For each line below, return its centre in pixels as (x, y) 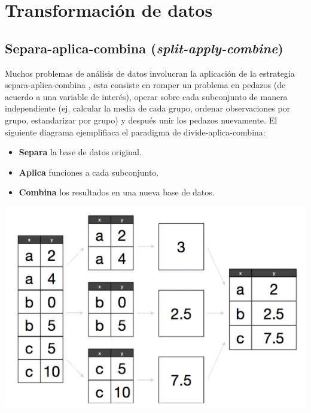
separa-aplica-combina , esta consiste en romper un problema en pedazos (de (145, 85)
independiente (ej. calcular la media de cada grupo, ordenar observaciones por (148, 108)
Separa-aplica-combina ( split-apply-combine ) (144, 48)
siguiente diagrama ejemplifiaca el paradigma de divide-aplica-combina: (135, 132)
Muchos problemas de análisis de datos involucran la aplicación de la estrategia (150, 73)
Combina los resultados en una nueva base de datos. (117, 192)
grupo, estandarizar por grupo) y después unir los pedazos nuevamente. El (141, 120)
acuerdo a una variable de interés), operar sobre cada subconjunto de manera (146, 96)
